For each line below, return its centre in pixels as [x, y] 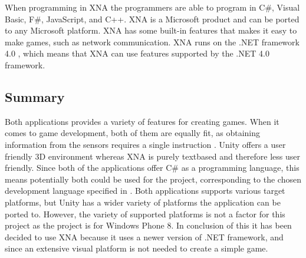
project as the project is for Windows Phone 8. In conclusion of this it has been [148, 225]
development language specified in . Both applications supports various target [145, 191]
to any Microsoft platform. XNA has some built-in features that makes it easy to [151, 30]
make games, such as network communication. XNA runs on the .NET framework [152, 42]
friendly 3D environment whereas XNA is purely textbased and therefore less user [153, 156]
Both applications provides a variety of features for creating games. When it [142, 121]
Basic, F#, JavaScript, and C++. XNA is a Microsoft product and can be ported [152, 19]
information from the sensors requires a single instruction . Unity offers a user [145, 144]
